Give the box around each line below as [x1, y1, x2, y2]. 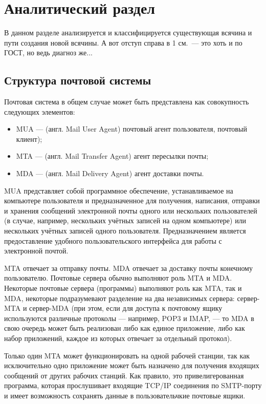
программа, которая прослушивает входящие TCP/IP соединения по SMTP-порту [4, 380, 262, 391]
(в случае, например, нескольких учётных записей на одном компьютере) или [4, 215, 247, 226]
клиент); [16, 133, 42, 144]
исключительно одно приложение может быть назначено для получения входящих [4, 360, 259, 371]
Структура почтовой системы [4, 72, 151, 88]
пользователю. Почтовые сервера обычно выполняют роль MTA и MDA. [4, 272, 232, 283]
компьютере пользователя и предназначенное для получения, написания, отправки [4, 195, 260, 206]
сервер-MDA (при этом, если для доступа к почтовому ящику [29, 303, 223, 313]
